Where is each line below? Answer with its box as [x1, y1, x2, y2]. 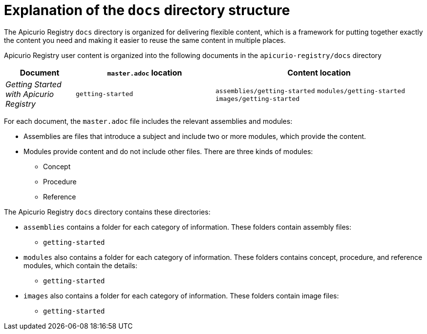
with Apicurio [5, 89, 54, 99]
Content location [287, 67, 351, 78]
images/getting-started [215, 95, 300, 103]
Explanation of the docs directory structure [4, 2, 290, 19]
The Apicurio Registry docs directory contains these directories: [4, 207, 211, 216]
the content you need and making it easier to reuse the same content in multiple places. [4, 36, 286, 44]
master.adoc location [107, 67, 182, 78]
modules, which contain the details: [23, 261, 137, 270]
